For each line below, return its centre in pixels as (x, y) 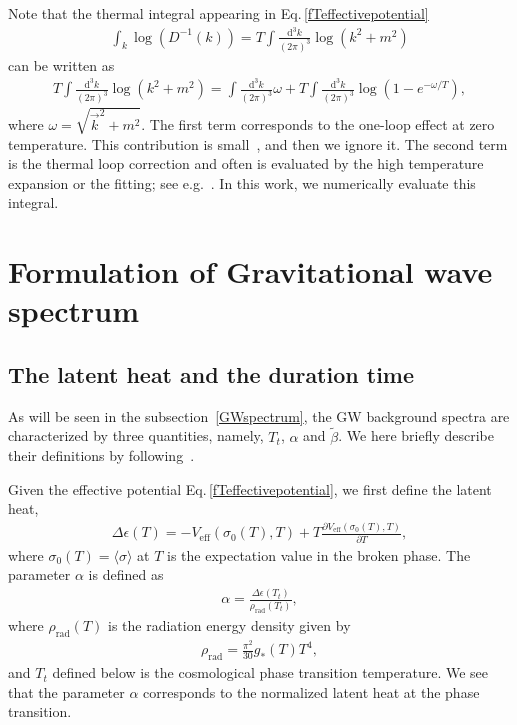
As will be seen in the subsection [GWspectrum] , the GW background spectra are (259, 415)
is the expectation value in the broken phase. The (319, 554)
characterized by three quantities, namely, (136, 435)
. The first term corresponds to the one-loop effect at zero (318, 123)
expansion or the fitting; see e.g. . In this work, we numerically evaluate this (242, 182)
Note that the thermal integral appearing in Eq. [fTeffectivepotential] (218, 13)
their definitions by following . (101, 455)
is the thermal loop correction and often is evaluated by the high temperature (246, 163)
